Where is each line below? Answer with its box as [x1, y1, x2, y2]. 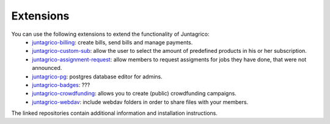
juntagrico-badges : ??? [32, 81, 90, 88]
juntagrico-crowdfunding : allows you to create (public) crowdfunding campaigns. [32, 90, 237, 97]
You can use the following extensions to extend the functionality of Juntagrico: [11, 30, 210, 38]
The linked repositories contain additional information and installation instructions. [11, 109, 218, 117]
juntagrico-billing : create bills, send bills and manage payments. [32, 38, 193, 46]
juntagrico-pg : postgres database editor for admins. [32, 73, 163, 80]
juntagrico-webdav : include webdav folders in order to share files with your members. [32, 98, 249, 106]
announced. [32, 64, 62, 72]
